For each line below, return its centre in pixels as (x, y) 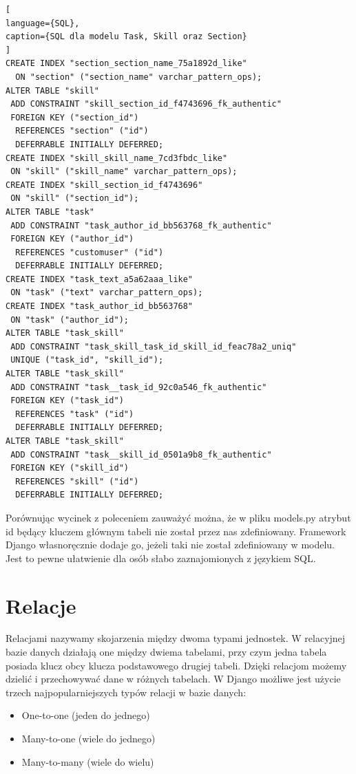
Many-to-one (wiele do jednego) (88, 739)
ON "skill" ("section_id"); (75, 198)
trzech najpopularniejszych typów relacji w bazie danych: (126, 692)
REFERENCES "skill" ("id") (77, 481)
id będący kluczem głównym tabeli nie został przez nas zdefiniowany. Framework (176, 531)
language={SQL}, (43, 23)
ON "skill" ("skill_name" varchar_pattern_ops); (124, 172)
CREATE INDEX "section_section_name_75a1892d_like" (126, 64)
